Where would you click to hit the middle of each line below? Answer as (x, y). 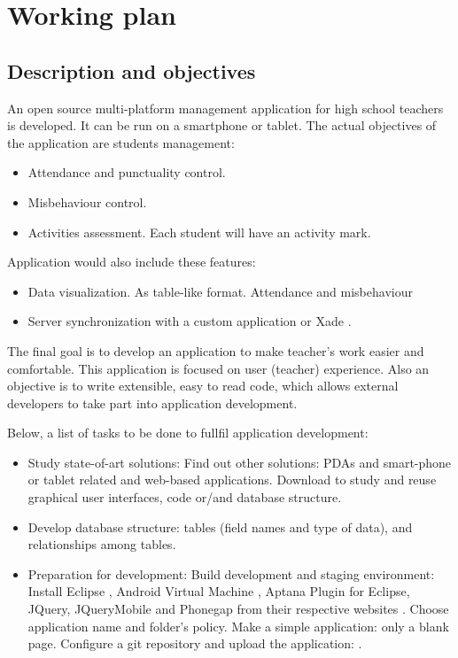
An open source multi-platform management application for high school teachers (225, 108)
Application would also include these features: (132, 262)
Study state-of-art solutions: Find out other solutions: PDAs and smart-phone (240, 462)
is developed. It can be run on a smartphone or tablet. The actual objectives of (222, 125)
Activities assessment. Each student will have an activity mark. (199, 232)
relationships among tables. (102, 544)
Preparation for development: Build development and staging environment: (231, 573)
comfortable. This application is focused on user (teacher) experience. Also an (218, 368)
